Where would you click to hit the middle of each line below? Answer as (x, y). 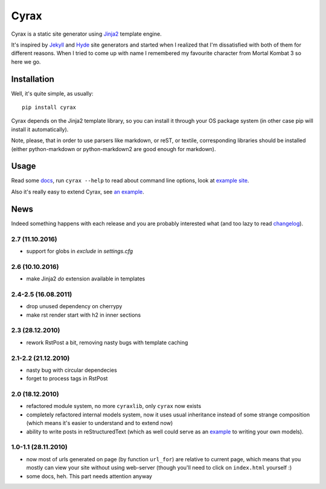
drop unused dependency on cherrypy (74, 306)
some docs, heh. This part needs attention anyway (89, 476)
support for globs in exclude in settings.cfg (80, 251)
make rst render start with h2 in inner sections (84, 315)
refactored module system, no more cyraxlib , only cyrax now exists (114, 406)
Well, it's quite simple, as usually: (52, 93)
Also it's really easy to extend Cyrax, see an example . (78, 192)
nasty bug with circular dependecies (72, 370)
